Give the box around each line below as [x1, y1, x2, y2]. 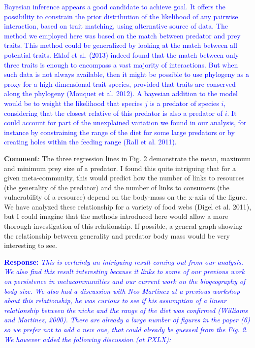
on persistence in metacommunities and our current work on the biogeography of [4, 276, 246, 286]
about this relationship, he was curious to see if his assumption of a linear [4, 295, 226, 306]
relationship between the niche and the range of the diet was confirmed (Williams [4, 305, 248, 315]
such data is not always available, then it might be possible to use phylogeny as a [4, 69, 249, 79]
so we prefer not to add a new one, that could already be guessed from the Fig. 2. [4, 324, 248, 334]
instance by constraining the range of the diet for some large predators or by [4, 127, 235, 137]
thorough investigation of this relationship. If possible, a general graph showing [4, 221, 243, 231]
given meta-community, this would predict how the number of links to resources [4, 173, 245, 183]
